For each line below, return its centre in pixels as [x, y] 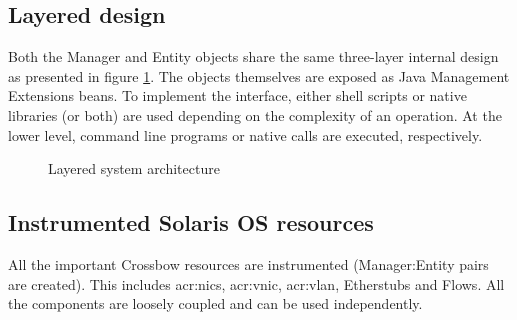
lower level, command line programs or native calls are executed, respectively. [245, 134]
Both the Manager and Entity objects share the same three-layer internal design [253, 56]
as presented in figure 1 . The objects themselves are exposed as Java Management [259, 75]
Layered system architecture [134, 168]
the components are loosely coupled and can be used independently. [215, 303]
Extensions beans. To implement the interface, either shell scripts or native [237, 95]
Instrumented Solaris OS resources [191, 222]
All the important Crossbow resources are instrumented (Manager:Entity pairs [248, 263]
